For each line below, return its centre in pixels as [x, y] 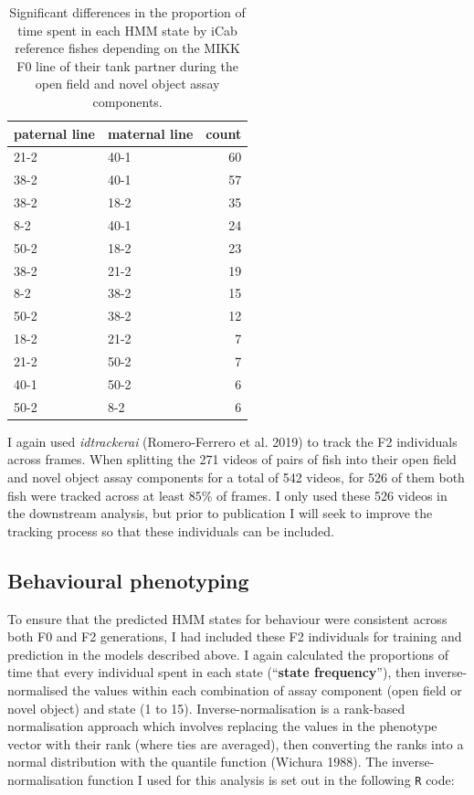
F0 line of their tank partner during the [127, 65]
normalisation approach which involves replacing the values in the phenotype [222, 726]
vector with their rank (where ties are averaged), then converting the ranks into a [236, 743]
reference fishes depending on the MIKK [127, 48]
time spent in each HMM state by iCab [127, 30]
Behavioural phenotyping [128, 580]
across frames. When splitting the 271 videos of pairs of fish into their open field [232, 459]
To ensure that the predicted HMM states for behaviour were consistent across [227, 618]
